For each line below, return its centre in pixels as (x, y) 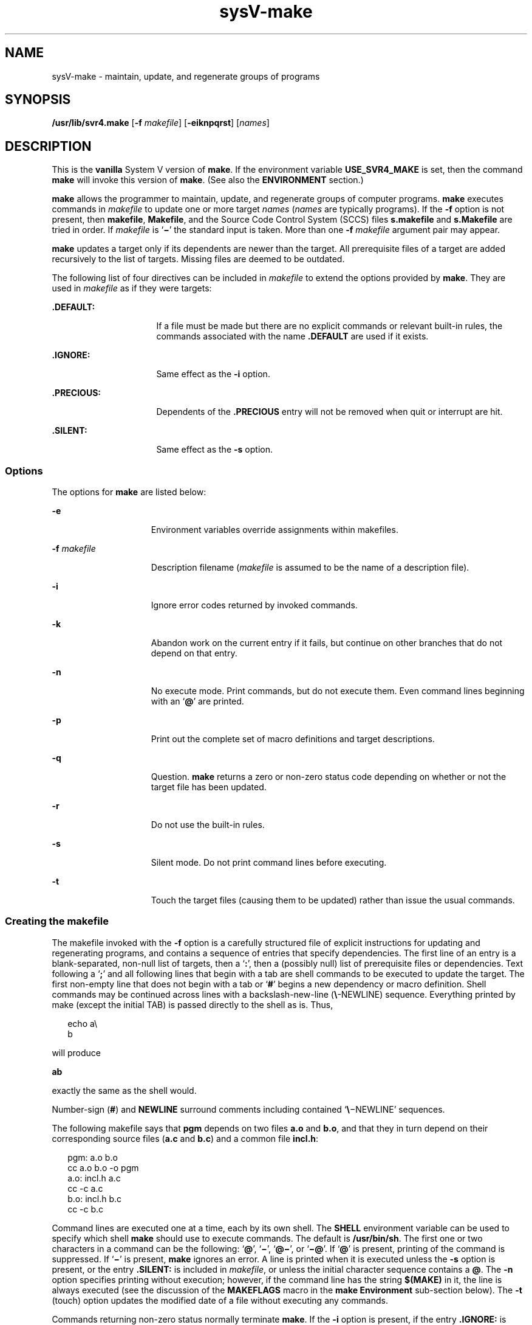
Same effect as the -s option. (214, 450)
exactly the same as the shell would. (124, 1090)
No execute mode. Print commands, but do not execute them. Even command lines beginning (338, 691)
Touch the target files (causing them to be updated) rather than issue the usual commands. (333, 900)
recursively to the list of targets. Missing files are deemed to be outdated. (198, 259)
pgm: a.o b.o (93, 1157)
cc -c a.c (85, 1188)
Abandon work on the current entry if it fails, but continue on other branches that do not (327, 643)
